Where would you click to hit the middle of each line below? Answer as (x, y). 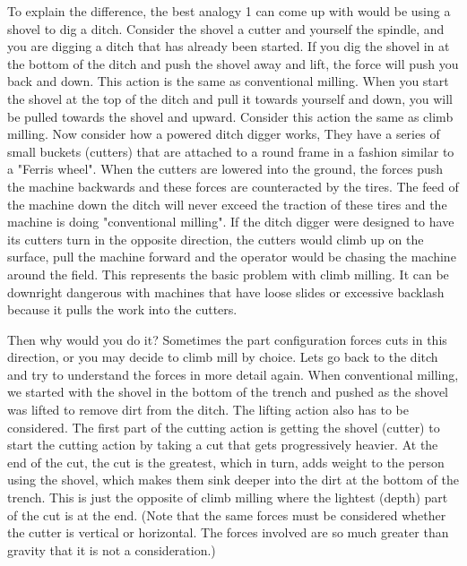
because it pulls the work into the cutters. (122, 309)
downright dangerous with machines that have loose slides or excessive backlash (226, 292)
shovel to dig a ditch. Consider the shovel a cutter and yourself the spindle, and (226, 28)
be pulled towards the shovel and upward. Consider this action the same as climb (230, 116)
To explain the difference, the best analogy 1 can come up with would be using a (229, 11)
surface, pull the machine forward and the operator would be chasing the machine (232, 257)
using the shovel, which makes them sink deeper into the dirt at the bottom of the (233, 480)
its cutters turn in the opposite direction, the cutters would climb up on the (216, 239)
